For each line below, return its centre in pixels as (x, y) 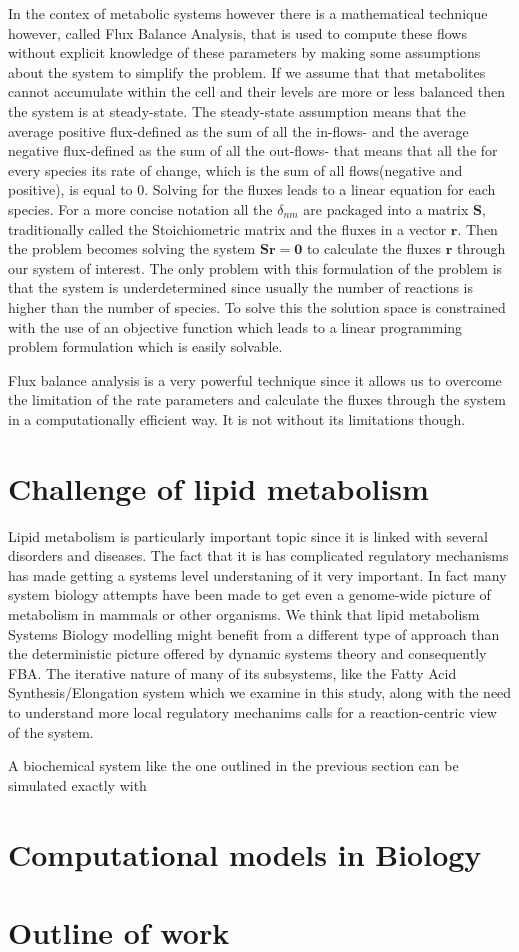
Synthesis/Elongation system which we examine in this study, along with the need (260, 692)
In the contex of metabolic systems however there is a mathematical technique (248, 13)
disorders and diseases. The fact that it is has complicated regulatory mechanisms (258, 555)
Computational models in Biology (245, 853)
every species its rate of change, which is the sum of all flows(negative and (235, 169)
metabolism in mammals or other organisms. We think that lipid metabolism (244, 613)
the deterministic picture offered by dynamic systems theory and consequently (247, 653)
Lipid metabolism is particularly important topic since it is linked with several (248, 535)
